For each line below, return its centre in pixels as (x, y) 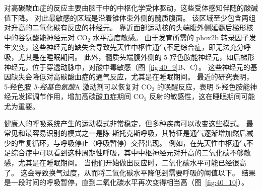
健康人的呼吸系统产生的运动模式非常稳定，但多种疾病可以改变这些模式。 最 (129, 123)
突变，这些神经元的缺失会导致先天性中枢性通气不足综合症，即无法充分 (127, 47)
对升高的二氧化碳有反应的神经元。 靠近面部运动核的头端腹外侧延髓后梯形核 (129, 27)
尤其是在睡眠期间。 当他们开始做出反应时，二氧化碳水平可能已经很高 (132, 162)
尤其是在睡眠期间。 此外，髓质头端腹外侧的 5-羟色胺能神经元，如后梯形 (136, 57)
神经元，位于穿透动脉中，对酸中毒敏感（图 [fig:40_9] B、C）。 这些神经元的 (127, 67)
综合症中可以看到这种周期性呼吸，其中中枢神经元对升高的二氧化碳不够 (127, 153)
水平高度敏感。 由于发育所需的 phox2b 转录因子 (171, 37)
